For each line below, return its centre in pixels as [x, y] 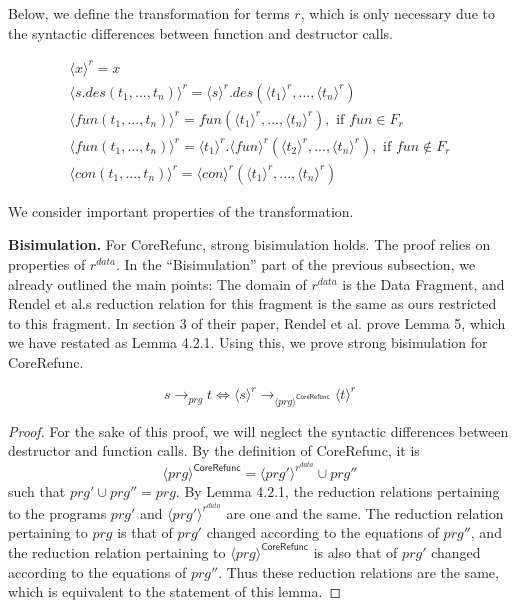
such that [37, 491]
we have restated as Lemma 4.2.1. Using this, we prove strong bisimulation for [248, 342]
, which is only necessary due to [397, 13]
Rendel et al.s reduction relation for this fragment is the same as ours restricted [252, 303]
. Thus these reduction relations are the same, [358, 571]
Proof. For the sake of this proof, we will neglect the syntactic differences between [258, 430]
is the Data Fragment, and [423, 283]
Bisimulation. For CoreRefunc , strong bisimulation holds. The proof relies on [249, 244]
